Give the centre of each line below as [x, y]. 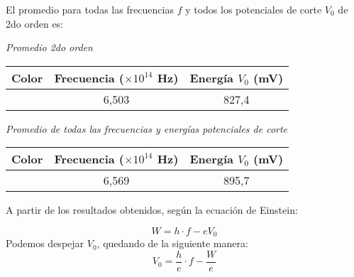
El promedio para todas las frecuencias [90, 9]
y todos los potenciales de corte [254, 9]
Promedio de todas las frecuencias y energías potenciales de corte [147, 128]
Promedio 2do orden [49, 47]
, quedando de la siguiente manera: [172, 243]
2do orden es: [35, 23]
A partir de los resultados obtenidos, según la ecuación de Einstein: [152, 210]
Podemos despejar [45, 243]
